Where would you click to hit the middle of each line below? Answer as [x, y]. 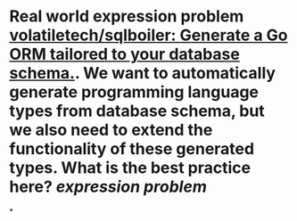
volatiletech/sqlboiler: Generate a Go [148, 35]
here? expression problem [108, 187]
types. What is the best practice [130, 168]
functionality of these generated [132, 149]
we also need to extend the [111, 130]
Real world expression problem [127, 16]
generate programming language [134, 92]
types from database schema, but [137, 111]
